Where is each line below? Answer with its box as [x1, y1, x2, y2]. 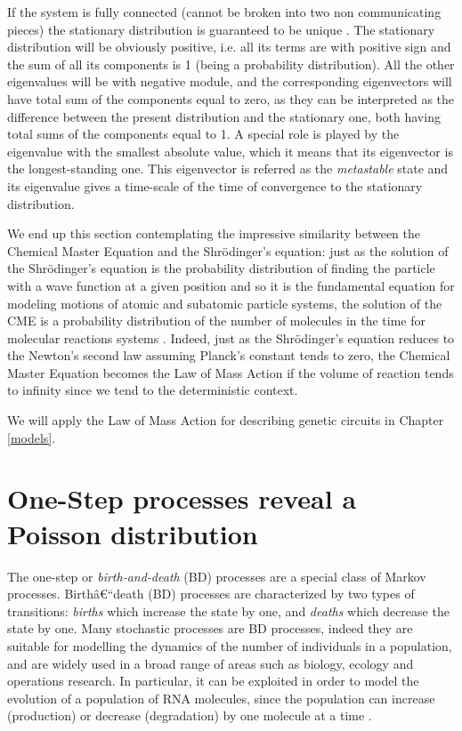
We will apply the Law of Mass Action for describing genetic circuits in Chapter [7, 411, 444, 430]
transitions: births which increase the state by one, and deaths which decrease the [7, 601, 450, 620]
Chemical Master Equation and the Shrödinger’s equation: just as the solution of [7, 241, 449, 260]
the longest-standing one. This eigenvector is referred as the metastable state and [7, 159, 449, 178]
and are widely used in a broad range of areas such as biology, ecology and [7, 654, 414, 672]
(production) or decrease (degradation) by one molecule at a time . [7, 706, 372, 725]
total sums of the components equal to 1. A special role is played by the [7, 125, 400, 143]
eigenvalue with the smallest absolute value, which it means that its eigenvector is [7, 141, 453, 160]
